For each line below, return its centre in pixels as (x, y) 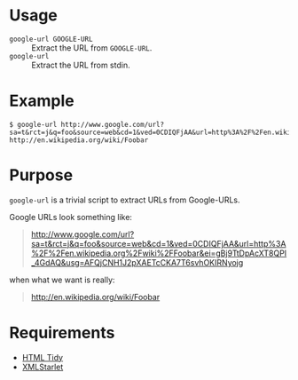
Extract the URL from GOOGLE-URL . (92, 47)
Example (42, 101)
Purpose (41, 175)
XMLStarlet (43, 367)
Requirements (62, 333)
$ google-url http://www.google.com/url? (87, 124)
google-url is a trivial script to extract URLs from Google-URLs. (125, 200)
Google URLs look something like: (71, 217)
